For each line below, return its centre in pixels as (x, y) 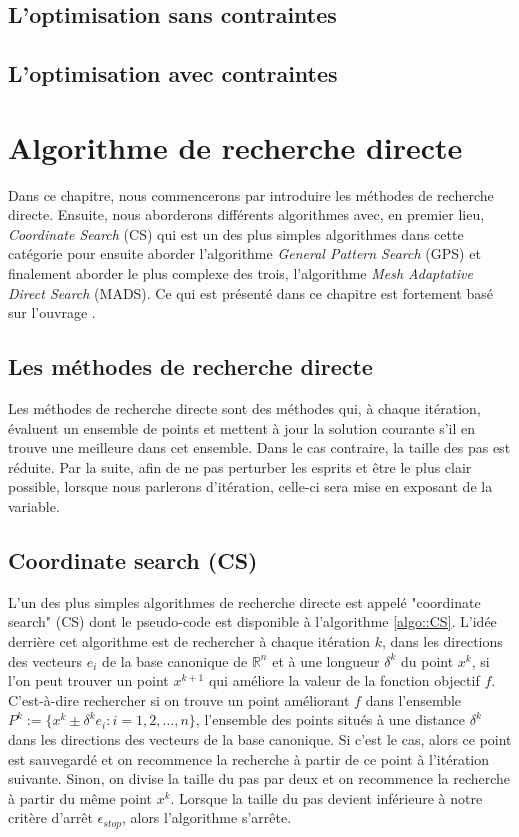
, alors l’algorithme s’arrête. (206, 817)
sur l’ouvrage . (52, 312)
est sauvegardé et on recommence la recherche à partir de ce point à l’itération (249, 758)
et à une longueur (326, 660)
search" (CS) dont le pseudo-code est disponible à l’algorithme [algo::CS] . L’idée (252, 621)
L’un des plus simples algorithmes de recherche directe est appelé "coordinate (244, 601)
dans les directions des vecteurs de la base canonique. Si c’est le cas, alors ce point (260, 738)
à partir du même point (80, 797)
